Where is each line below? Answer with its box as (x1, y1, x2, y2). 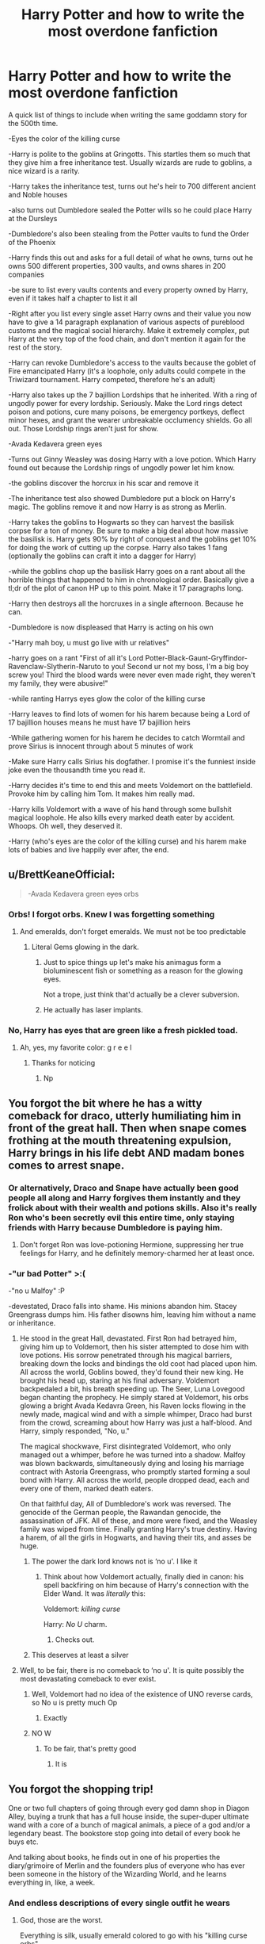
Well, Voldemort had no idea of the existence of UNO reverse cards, (31, 1690, 253, 1699)
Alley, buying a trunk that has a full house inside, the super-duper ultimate (8, 1812, 249, 1821)
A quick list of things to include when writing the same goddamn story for (8, 109, 248, 120)
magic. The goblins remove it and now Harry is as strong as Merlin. (8, 502, 227, 511)
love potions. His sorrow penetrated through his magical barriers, (19, 1350, 233, 1360)
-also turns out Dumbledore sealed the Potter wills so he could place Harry (8, 205, 252, 215)
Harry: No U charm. (43, 1620, 108, 1629)
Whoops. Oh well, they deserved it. (8, 821, 123, 830)
